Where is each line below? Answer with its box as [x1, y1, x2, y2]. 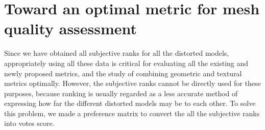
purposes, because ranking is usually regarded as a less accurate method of [4, 88, 238, 98]
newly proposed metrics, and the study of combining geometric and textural [4, 68, 242, 78]
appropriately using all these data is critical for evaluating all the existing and [4, 57, 249, 68]
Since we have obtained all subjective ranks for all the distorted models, [4, 48, 229, 58]
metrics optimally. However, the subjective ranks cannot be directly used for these [4, 78, 261, 89]
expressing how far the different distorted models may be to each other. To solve [4, 98, 256, 109]
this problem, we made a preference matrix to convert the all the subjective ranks [4, 107, 260, 118]
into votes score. [4, 118, 55, 128]
